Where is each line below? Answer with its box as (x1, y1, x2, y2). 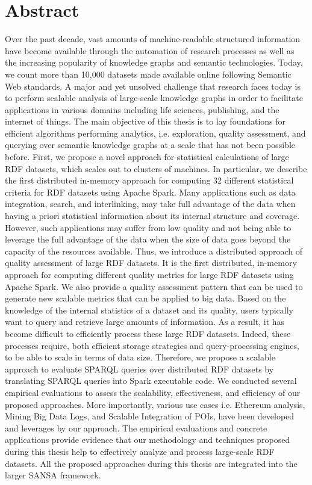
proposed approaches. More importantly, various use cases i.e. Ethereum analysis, (5, 398, 305, 410)
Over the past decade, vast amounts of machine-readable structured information (5, 32, 301, 45)
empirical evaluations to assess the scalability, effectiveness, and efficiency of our (5, 386, 301, 398)
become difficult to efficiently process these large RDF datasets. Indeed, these (5, 327, 291, 339)
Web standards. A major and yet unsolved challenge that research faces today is (5, 79, 301, 92)
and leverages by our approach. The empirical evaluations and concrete (5, 421, 267, 434)
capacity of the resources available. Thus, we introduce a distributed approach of (5, 244, 303, 257)
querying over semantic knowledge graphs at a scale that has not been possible (5, 138, 295, 151)
